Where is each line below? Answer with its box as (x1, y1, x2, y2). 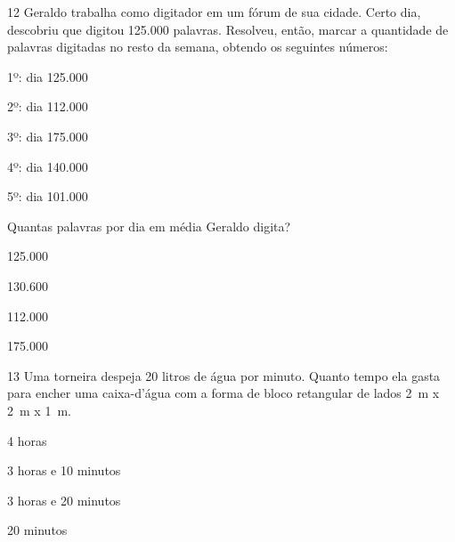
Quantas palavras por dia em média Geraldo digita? (7, 216, 291, 235)
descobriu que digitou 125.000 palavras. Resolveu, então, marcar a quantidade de (7, 20, 449, 38)
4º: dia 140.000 (7, 157, 88, 175)
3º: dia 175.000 (7, 126, 88, 145)
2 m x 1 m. (7, 400, 71, 419)
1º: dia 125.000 (7, 67, 88, 85)
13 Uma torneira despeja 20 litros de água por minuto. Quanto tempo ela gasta (7, 366, 441, 384)
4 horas (7, 431, 47, 449)
